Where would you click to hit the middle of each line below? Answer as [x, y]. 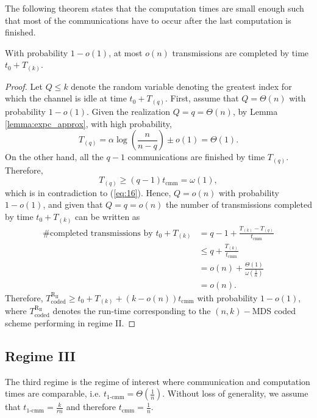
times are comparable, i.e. [53, 393]
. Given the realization [129, 111]
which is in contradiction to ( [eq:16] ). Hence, [88, 192]
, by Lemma [255, 111]
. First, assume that [202, 98]
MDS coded [274, 311]
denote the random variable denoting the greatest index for [181, 86]
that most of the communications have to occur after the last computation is [148, 20]
